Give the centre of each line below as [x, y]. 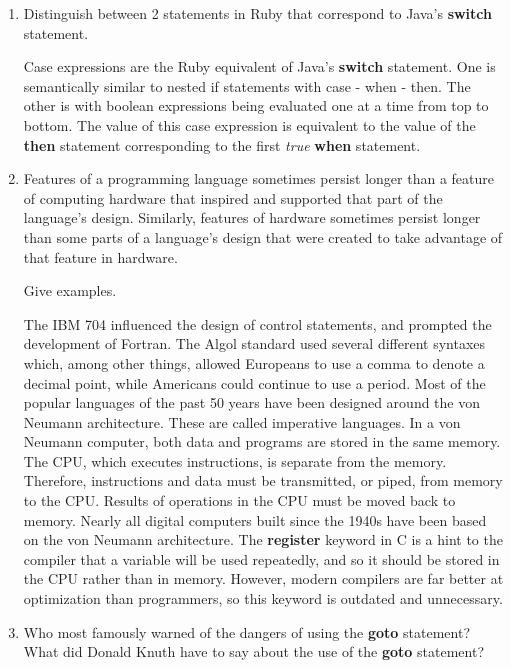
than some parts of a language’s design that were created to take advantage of [263, 236]
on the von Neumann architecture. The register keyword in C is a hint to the [263, 539]
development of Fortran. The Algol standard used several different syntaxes [254, 343]
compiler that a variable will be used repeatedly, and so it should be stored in [261, 558]
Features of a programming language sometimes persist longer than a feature [258, 178]
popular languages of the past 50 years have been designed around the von [252, 402]
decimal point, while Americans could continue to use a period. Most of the [254, 382]
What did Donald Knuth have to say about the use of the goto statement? [253, 651]
